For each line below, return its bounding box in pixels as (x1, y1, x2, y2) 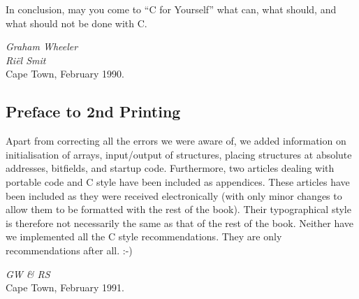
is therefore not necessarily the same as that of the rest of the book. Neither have (6, 215, 353, 230)
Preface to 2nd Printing (6, 101, 181, 122)
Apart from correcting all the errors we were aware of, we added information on (6, 133, 346, 148)
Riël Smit (6, 52, 46, 67)
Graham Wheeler (6, 39, 78, 54)
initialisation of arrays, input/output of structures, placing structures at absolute (6, 147, 352, 161)
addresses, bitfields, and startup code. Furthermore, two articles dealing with (6, 161, 335, 175)
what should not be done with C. (6, 15, 147, 30)
